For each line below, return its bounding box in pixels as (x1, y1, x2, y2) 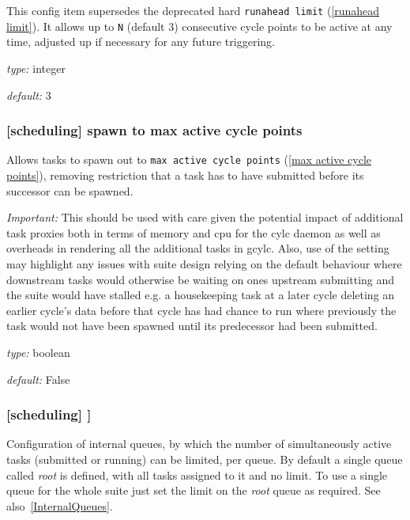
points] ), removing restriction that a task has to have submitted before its (6, 166, 364, 183)
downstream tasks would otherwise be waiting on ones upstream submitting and (6, 271, 395, 287)
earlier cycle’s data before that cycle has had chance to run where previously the (6, 302, 397, 318)
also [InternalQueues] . (6, 497, 113, 514)
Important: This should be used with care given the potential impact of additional (6, 209, 404, 226)
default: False (6, 370, 70, 387)
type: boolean (6, 344, 70, 360)
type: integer (6, 59, 66, 76)
